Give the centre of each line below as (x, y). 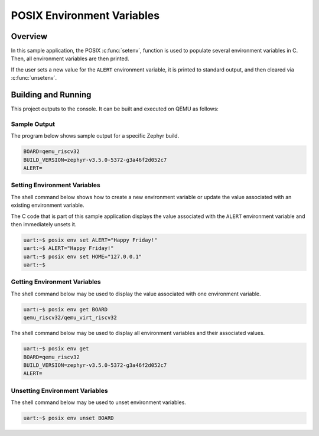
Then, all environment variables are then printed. (70, 58)
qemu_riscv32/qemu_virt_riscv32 (70, 318)
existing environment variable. (48, 205)
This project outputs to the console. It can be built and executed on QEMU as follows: (115, 109)
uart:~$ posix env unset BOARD (69, 418)
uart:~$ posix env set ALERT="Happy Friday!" (90, 240)
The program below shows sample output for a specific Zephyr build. (95, 136)
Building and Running (51, 95)
